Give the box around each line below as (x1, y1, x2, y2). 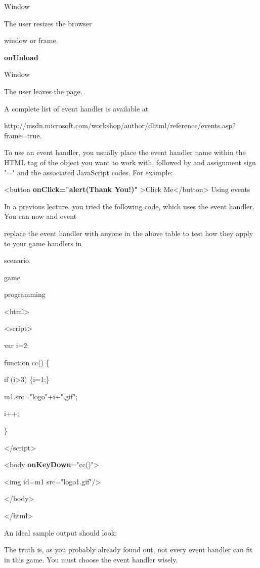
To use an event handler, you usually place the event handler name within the (4, 147, 246, 158)
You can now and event (4, 211, 77, 221)
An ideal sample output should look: (4, 527, 117, 538)
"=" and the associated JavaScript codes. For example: (4, 167, 173, 177)
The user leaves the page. (4, 86, 82, 96)
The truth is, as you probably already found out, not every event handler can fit (4, 544, 253, 555)
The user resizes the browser (4, 18, 92, 28)
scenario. (4, 255, 31, 266)
